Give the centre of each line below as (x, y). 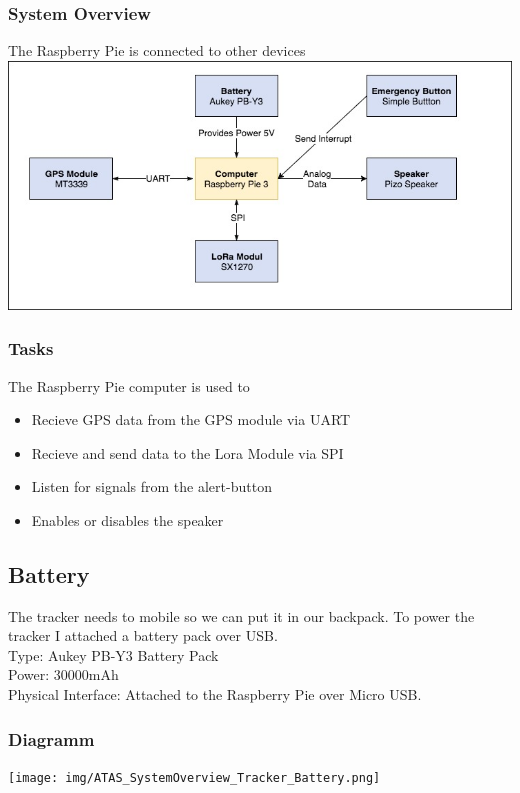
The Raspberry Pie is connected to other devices (157, 50)
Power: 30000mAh (63, 674)
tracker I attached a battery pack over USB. (143, 635)
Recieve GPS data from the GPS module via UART (191, 419)
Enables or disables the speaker (127, 519)
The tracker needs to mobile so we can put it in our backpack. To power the (241, 615)
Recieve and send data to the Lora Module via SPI (187, 452)
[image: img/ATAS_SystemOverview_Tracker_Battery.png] (194, 777)
